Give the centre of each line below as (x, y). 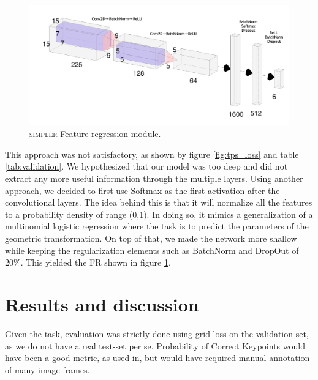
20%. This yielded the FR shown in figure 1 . (88, 262)
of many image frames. (47, 369)
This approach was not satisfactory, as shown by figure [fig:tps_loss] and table (152, 154)
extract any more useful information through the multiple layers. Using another (154, 178)
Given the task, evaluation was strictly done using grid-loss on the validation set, (157, 333)
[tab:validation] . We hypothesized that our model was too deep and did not (146, 166)
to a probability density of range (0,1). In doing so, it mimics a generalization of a (159, 214)
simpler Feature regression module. (95, 134)
